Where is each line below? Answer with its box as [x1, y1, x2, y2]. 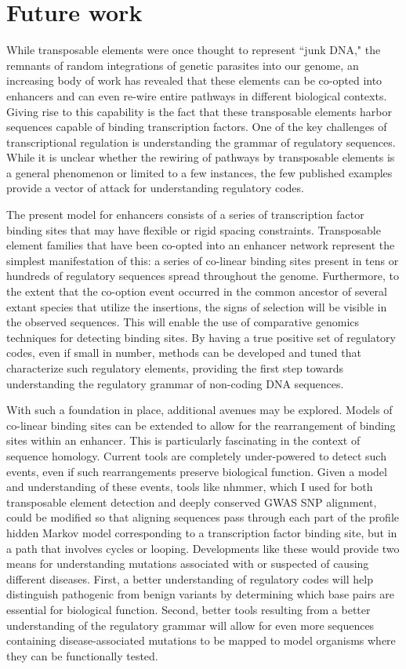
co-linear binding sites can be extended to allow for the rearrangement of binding [6, 416, 396, 433]
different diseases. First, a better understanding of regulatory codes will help [6, 570, 373, 587]
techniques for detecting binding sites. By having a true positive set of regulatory [6, 329, 396, 345]
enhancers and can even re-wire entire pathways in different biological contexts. [6, 87, 387, 104]
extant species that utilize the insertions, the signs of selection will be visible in [6, 298, 387, 315]
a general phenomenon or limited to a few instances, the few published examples [6, 164, 393, 180]
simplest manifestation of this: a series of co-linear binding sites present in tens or [6, 252, 399, 268]
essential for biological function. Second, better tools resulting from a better [6, 601, 371, 617]
